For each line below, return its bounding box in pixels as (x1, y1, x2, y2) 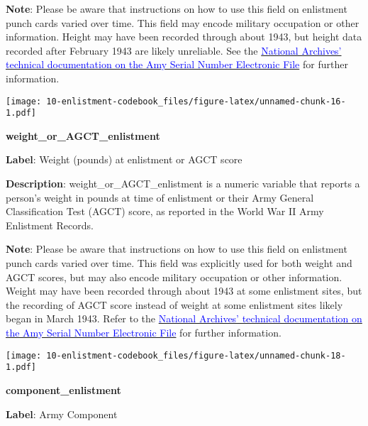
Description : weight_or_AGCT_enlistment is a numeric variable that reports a (6, 176, 360, 191)
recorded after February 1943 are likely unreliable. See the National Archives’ (6, 43, 342, 58)
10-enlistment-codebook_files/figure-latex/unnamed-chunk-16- (46, 96, 346, 106)
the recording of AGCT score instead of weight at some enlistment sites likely (6, 297, 343, 312)
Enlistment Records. (6, 217, 94, 232)
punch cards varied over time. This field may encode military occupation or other (6, 15, 359, 30)
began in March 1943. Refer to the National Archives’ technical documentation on (6, 311, 362, 326)
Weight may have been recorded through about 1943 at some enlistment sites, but (6, 283, 362, 298)
